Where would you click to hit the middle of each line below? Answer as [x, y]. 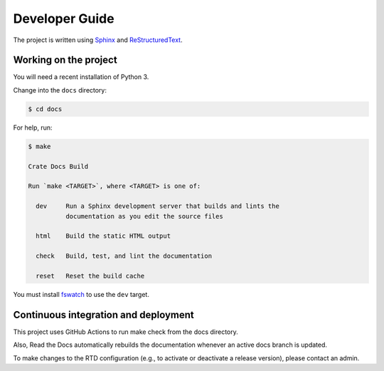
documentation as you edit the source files [144, 216]
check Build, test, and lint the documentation [124, 256]
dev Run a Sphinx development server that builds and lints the [158, 206]
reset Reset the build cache [90, 276]
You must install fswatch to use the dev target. [81, 294]
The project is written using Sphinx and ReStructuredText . [98, 40]
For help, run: [33, 127]
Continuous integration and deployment [104, 314]
